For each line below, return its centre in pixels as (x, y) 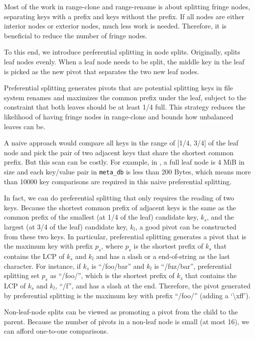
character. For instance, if (42, 266)
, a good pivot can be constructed (186, 226)
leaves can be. (25, 126)
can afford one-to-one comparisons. (56, 331)
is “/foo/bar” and (118, 266)
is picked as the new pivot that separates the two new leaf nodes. (102, 71)
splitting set (22, 275)
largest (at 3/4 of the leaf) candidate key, (66, 226)
